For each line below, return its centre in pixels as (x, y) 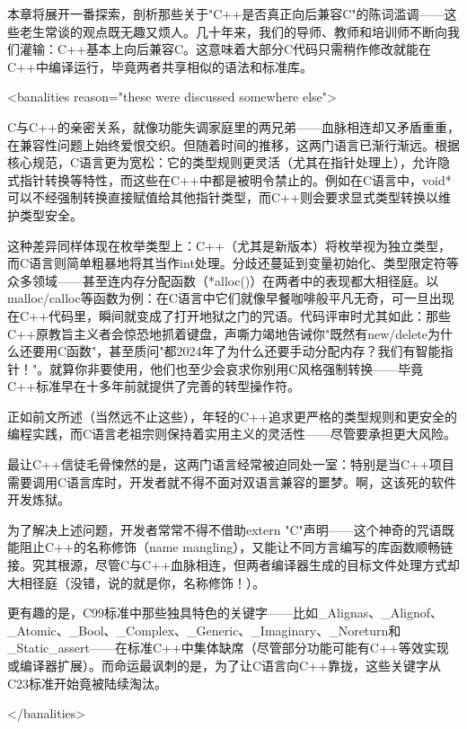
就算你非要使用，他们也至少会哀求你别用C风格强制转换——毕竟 (237, 368)
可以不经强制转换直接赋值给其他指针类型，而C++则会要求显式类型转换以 (223, 197)
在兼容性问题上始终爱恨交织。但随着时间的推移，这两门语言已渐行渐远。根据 (233, 144)
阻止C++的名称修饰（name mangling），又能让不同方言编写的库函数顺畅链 (236, 547)
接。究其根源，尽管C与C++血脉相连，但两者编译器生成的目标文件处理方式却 (233, 565)
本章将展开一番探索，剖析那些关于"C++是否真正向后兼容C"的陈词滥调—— (226, 13)
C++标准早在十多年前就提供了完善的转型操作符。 (154, 386)
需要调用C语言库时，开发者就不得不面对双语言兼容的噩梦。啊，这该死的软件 (232, 481)
